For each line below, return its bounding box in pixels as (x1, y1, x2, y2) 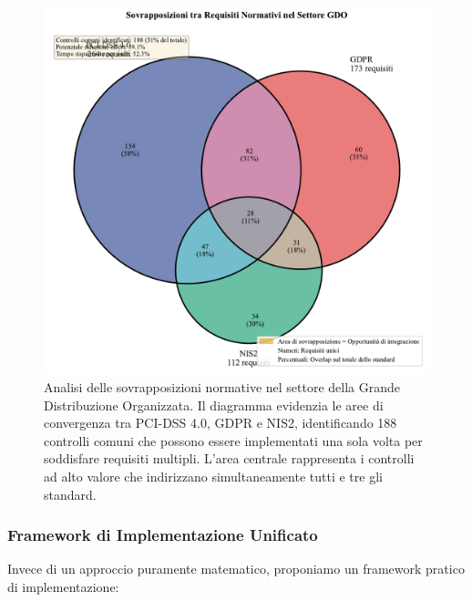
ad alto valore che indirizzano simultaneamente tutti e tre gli (44, 467, 383, 486)
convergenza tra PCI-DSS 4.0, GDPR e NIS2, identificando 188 (44, 413, 397, 432)
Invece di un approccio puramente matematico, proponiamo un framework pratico (7, 559, 465, 578)
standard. (44, 484, 97, 503)
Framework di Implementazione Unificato (7, 524, 318, 546)
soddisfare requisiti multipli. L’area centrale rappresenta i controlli (44, 449, 415, 468)
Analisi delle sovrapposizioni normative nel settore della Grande (44, 378, 401, 397)
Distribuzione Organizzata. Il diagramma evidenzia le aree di (44, 395, 384, 414)
